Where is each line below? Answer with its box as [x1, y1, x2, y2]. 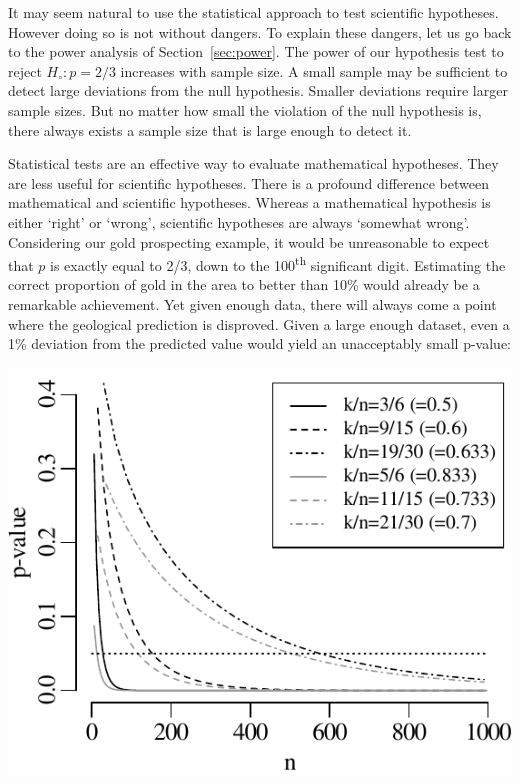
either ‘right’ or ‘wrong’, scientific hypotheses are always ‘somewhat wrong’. [8, 211, 470, 232]
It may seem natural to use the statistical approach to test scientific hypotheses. [8, 2, 499, 22]
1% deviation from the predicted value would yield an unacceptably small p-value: [8, 333, 512, 354]
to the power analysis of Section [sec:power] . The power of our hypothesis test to [8, 41, 504, 62]
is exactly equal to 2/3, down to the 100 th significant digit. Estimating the [50, 252, 506, 275]
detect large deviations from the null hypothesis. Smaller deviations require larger [8, 80, 508, 101]
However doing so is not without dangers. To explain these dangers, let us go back [8, 21, 512, 42]
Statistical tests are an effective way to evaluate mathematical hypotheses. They [8, 153, 499, 174]
